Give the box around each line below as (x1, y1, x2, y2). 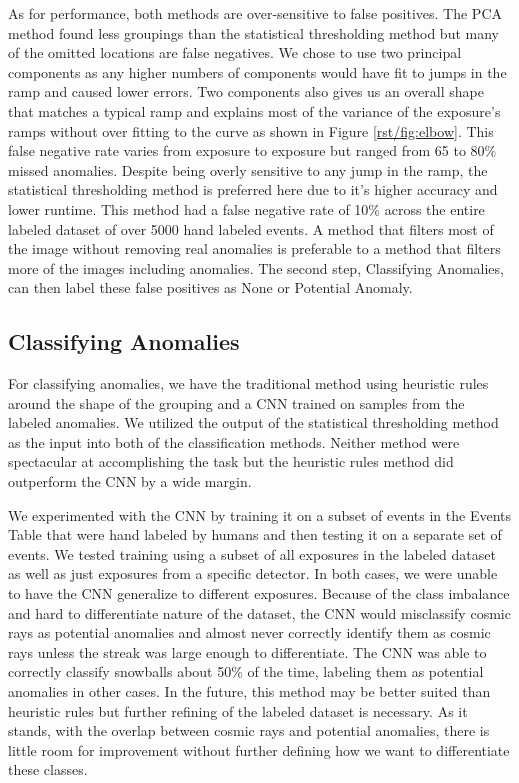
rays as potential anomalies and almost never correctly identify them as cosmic (8, 622, 491, 643)
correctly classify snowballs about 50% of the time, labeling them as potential (8, 661, 484, 682)
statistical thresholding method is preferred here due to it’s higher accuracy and (8, 179, 498, 200)
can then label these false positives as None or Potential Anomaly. (8, 277, 413, 298)
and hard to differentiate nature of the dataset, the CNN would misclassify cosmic (8, 602, 511, 623)
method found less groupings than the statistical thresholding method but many (8, 22, 499, 43)
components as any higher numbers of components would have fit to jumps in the (8, 61, 507, 82)
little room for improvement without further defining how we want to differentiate (8, 739, 510, 760)
